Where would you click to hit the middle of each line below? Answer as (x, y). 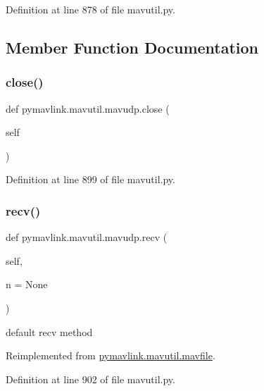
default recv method (49, 331)
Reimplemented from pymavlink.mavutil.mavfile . (111, 355)
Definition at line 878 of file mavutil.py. (90, 9)
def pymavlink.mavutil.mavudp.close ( (88, 108)
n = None (27, 284)
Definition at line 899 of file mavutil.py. (90, 179)
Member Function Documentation (132, 47)
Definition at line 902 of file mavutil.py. (90, 379)
